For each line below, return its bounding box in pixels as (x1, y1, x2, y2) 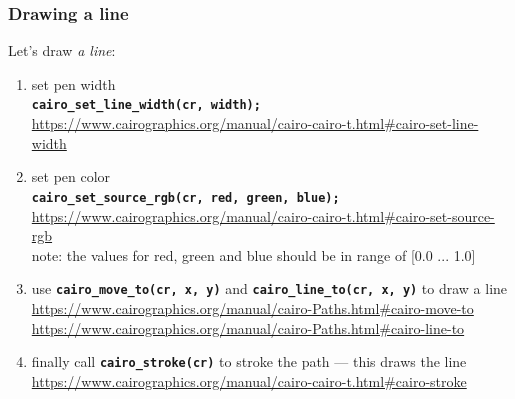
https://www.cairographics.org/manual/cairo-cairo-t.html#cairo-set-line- (31, 113, 479, 134)
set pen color (31, 166, 111, 187)
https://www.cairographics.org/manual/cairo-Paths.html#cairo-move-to (31, 297, 474, 318)
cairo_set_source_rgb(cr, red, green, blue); (31, 190, 340, 205)
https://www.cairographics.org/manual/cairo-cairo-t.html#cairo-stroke (31, 370, 467, 391)
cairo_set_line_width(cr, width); (31, 98, 261, 113)
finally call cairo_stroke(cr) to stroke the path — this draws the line (31, 351, 467, 372)
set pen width (31, 73, 116, 94)
